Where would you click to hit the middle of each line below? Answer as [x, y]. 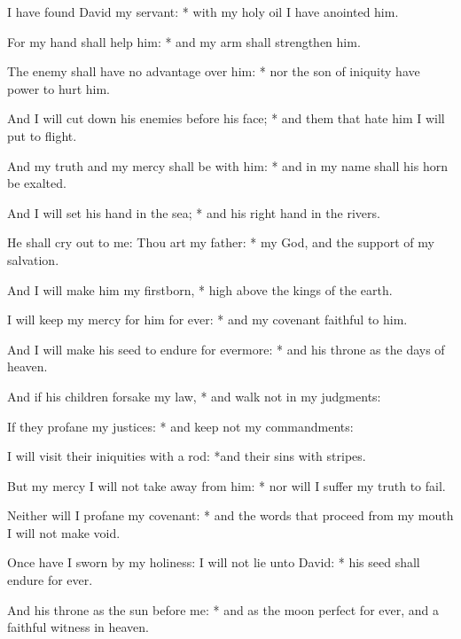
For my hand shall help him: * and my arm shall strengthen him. [184, 41]
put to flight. [42, 135]
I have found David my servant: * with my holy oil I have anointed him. [203, 12]
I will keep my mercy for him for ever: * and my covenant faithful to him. [207, 319]
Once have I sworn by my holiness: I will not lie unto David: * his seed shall [214, 562]
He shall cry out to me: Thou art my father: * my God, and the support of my [221, 242]
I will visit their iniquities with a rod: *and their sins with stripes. [187, 456]
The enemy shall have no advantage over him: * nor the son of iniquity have [214, 71]
